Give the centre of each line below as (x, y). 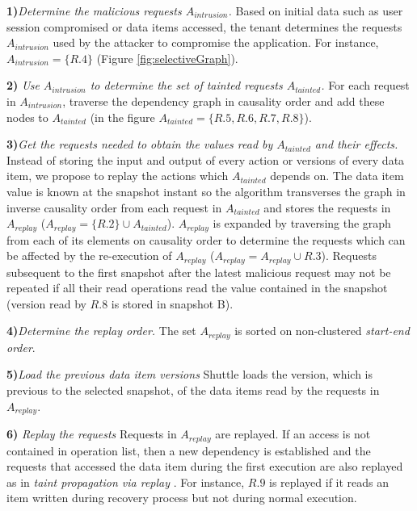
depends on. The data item (337, 176)
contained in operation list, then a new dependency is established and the (189, 450)
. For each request (365, 85)
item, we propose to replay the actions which (118, 176)
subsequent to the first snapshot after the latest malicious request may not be (199, 272)
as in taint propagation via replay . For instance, (126, 482)
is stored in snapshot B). (172, 303)
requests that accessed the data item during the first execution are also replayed (205, 466)
